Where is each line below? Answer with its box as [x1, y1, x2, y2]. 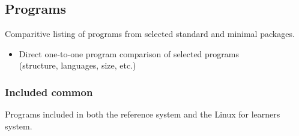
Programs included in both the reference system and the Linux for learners [5, 108, 280, 120]
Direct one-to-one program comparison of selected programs [19, 47, 239, 60]
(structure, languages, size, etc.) [19, 59, 136, 72]
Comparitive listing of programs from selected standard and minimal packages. [5, 27, 295, 40]
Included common [5, 84, 93, 99]
